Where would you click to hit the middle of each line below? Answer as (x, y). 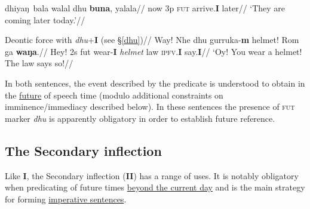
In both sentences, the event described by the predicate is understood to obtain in (155, 83)
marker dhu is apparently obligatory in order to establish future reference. (140, 118)
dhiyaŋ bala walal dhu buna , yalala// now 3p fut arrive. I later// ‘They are (145, 8)
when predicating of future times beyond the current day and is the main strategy (155, 187)
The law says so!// (39, 63)
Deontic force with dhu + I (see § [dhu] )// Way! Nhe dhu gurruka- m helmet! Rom (152, 40)
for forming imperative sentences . (66, 199)
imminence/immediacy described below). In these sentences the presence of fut (150, 107)
